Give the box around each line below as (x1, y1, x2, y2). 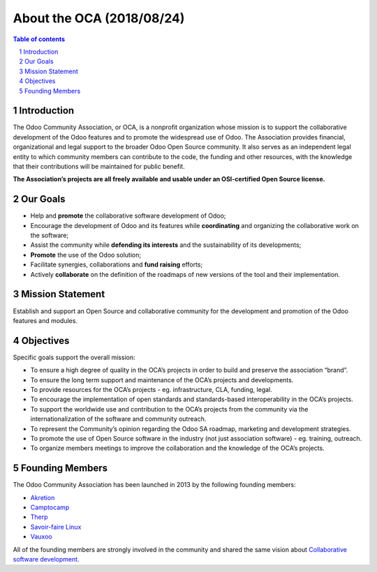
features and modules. (13, 316, 78, 324)
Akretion (30, 493, 55, 502)
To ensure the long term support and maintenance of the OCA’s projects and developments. (30, 375, 294, 384)
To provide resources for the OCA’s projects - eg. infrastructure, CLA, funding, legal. (30, 385, 272, 393)
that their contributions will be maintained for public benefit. (13, 162, 185, 170)
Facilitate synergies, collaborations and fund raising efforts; (30, 260, 203, 269)
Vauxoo (30, 532, 52, 541)
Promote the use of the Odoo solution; (30, 250, 142, 259)
